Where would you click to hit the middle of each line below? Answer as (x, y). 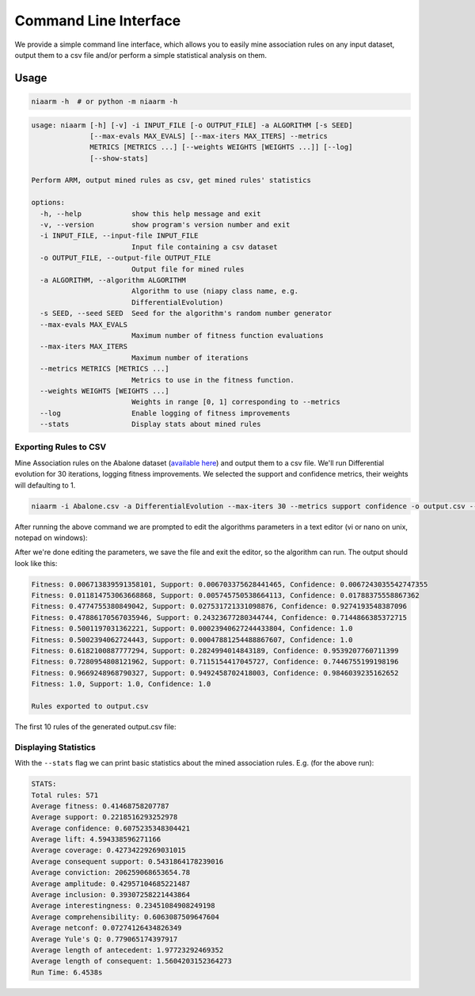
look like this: (36, 563)
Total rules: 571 (65, 795)
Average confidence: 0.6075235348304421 (110, 828)
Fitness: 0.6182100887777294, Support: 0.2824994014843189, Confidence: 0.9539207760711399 (215, 651)
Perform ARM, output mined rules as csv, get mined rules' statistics (171, 181)
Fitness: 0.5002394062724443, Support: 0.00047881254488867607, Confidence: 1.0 (192, 640)
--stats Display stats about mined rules (150, 424)
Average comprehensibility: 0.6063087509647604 (125, 917)
